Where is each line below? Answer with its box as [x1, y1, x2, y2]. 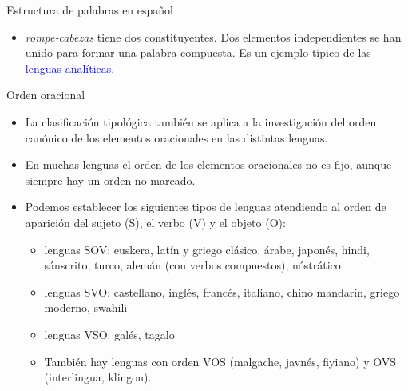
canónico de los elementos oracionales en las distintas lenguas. [25, 129, 328, 146]
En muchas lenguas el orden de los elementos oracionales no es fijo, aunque [25, 156, 392, 173]
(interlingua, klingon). [44, 369, 152, 385]
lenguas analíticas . [25, 59, 115, 76]
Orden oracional [6, 86, 85, 103]
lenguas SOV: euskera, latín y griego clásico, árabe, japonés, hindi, [44, 241, 370, 257]
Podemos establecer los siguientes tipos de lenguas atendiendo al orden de [25, 198, 386, 215]
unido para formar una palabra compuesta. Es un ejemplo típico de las [25, 44, 371, 61]
